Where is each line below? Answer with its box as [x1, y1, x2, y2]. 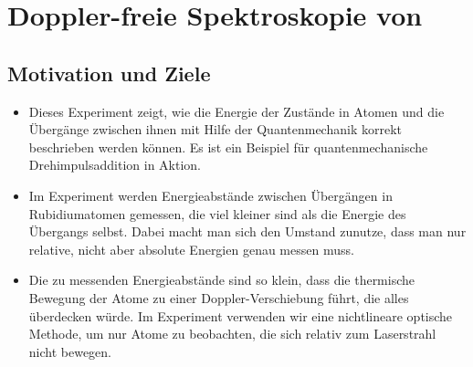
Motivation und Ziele [7, 58, 211, 87]
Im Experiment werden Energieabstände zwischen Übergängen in [28, 185, 393, 204]
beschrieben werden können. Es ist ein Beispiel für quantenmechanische [28, 137, 428, 156]
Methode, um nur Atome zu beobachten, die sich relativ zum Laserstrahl [28, 324, 436, 343]
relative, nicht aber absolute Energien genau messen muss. [28, 239, 354, 258]
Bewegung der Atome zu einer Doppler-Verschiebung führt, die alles [28, 288, 409, 307]
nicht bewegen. [28, 341, 112, 361]
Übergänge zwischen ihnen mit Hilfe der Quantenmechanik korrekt [28, 120, 402, 139]
